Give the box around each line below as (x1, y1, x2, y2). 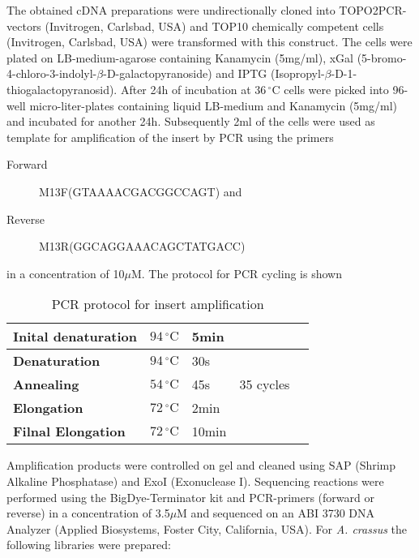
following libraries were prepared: (6, 536, 171, 553)
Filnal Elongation (13, 422, 126, 441)
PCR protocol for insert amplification (51, 294, 264, 314)
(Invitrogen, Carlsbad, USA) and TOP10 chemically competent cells (45, 17, 384, 34)
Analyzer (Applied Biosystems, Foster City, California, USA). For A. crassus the (6, 520, 407, 537)
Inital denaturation (13, 327, 138, 346)
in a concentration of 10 (6, 264, 125, 281)
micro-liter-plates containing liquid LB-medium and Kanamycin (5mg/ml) (29, 97, 397, 114)
